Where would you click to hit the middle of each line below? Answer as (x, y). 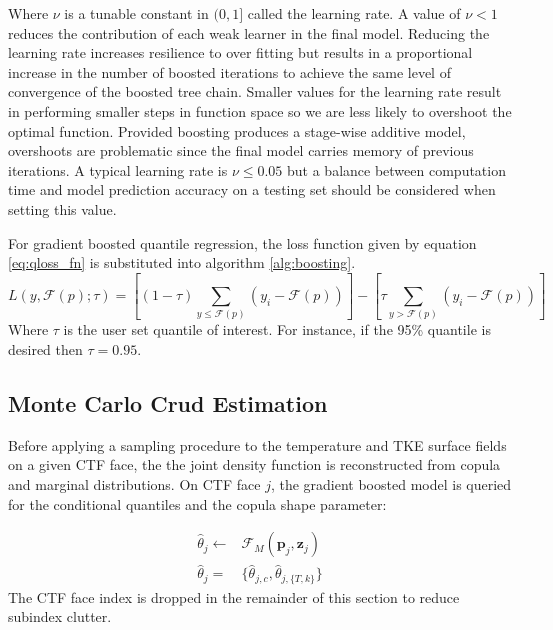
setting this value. (62, 208)
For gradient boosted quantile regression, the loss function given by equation (242, 242)
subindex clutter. (60, 616)
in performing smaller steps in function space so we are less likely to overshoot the (260, 110)
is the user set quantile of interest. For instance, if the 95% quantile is (277, 329)
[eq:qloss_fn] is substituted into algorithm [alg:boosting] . (182, 262)
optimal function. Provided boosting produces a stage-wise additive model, (237, 130)
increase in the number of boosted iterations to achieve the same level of (229, 71)
